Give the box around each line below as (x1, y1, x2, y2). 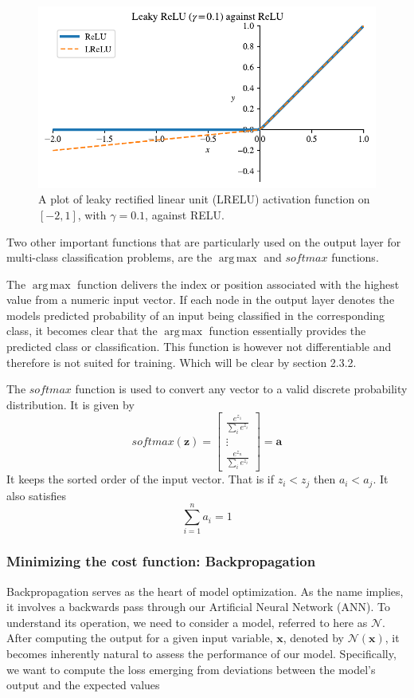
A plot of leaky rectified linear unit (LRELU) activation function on (38, 191, 370, 207)
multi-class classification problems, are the (6, 249, 213, 266)
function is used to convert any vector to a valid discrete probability (75, 381, 408, 397)
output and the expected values (6, 676, 160, 693)
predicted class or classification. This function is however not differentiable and (6, 338, 392, 355)
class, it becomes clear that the (6, 322, 158, 339)
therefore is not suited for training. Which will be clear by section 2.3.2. (6, 353, 357, 370)
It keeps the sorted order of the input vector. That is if (6, 471, 274, 487)
